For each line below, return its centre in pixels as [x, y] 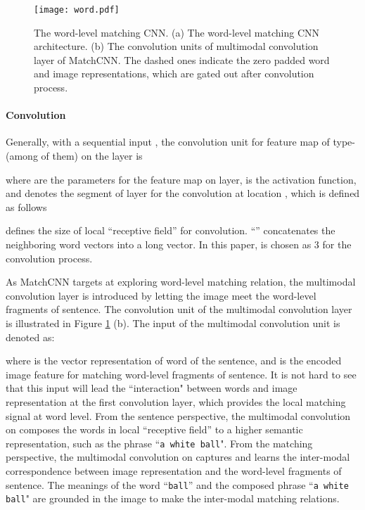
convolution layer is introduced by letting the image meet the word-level [161, 295]
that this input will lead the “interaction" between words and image [152, 388]
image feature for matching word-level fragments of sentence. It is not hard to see [181, 374]
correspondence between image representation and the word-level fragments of [174, 470]
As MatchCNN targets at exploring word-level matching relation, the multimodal [181, 282]
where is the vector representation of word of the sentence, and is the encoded [174, 361]
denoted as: [30, 337]
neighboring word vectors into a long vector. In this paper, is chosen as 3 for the [179, 244]
